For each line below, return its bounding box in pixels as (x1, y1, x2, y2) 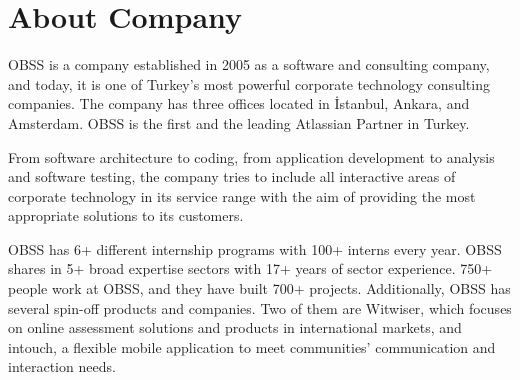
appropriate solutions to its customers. (8, 205, 244, 226)
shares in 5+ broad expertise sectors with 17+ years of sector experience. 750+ (8, 258, 493, 279)
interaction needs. (8, 356, 116, 377)
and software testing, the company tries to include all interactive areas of (8, 166, 456, 187)
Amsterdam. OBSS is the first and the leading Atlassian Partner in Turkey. (8, 112, 470, 133)
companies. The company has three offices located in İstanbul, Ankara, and (8, 93, 470, 114)
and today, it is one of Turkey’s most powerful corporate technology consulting (8, 73, 490, 94)
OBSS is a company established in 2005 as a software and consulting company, (8, 54, 490, 75)
